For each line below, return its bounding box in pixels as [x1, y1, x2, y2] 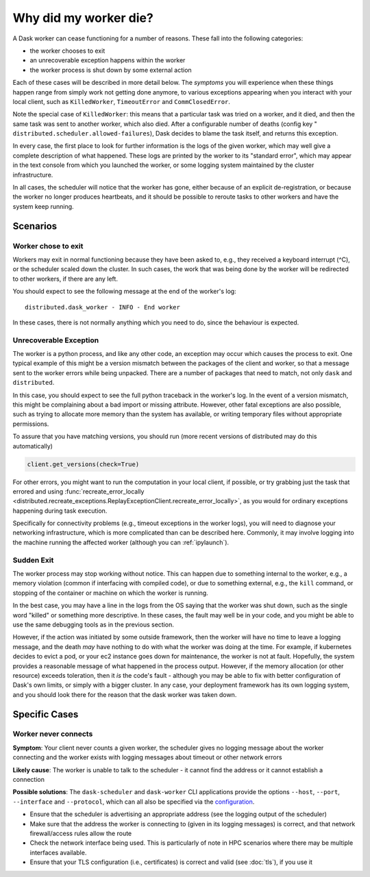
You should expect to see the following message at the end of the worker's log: [12, 288, 236, 296]
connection [12, 776, 45, 784]
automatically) [12, 442, 53, 450]
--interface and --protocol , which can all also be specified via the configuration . [12, 798, 255, 806]
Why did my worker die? [12, 10, 153, 25]
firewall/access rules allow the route [29, 829, 132, 837]
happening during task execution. [12, 507, 108, 515]
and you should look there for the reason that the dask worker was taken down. [12, 690, 237, 698]
